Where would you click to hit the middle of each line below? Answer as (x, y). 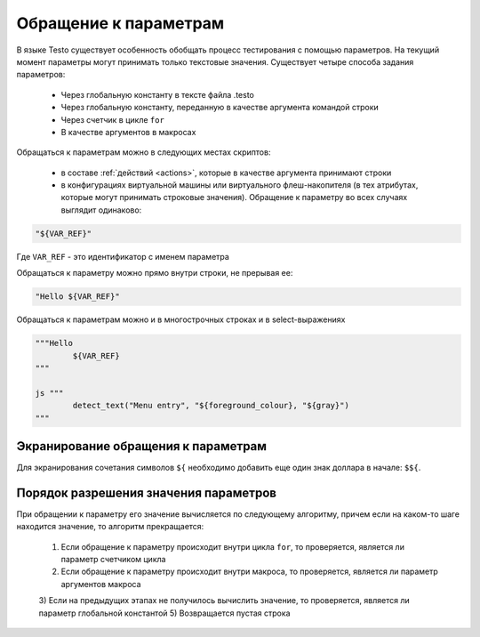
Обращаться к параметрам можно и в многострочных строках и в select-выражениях (181, 319)
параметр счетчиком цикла (113, 560)
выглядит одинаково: (101, 210)
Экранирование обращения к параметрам (141, 446)
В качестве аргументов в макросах (128, 132)
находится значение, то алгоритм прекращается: (110, 527)
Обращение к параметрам (120, 23)
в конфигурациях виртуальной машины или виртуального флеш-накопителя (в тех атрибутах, (240, 185)
